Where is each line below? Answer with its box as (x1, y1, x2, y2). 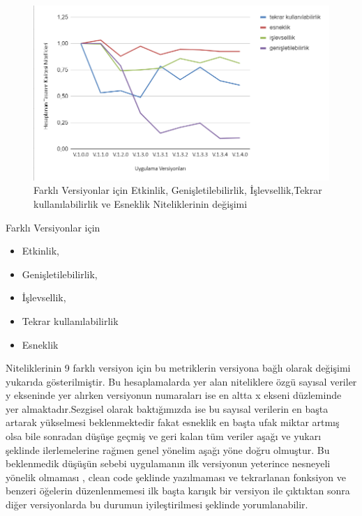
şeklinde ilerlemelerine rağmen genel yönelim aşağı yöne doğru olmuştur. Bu (6, 442, 330, 457)
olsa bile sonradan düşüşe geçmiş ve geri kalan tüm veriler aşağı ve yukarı (6, 429, 322, 443)
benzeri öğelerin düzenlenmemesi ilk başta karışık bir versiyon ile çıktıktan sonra (6, 483, 350, 498)
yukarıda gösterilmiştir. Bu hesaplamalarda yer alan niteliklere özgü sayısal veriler (6, 374, 357, 388)
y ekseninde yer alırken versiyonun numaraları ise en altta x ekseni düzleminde (6, 388, 342, 402)
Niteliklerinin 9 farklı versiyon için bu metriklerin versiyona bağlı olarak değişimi (6, 361, 351, 375)
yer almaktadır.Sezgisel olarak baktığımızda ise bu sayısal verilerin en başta (6, 401, 329, 416)
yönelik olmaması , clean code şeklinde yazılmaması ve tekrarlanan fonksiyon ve (6, 469, 347, 484)
